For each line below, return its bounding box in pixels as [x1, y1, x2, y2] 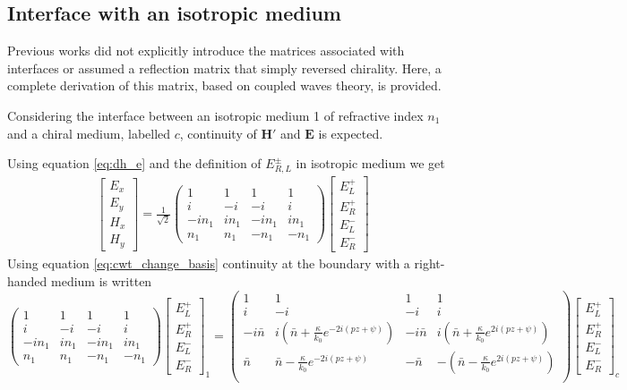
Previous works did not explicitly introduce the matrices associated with [7, 41, 405, 60]
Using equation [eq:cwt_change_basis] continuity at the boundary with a [7, 254, 410, 273]
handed [7, 272, 47, 291]
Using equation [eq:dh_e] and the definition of [7, 154, 262, 173]
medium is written [51, 272, 152, 291]
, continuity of [179, 123, 257, 142]
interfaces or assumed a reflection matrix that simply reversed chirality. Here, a [7, 58, 442, 77]
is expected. [318, 123, 383, 142]
